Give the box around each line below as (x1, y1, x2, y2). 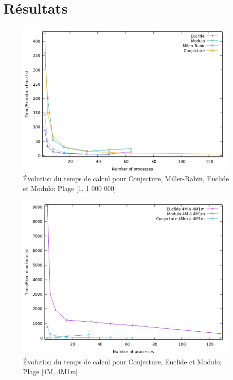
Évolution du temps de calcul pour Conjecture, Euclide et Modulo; (23, 356, 222, 366)
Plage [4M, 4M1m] (23, 366, 78, 376)
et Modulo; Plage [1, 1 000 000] (23, 183, 116, 193)
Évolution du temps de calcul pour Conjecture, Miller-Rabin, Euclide (23, 173, 229, 184)
